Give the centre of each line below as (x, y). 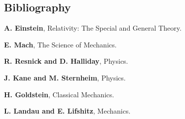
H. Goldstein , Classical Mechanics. (59, 94)
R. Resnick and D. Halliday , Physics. (66, 61)
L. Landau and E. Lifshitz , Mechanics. (67, 111)
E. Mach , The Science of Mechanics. (60, 44)
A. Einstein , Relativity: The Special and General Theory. (93, 28)
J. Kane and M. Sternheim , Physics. (65, 77)
